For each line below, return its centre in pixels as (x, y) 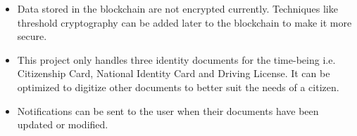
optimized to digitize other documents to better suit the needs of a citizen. (178, 87)
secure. (32, 36)
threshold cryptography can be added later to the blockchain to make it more (184, 22)
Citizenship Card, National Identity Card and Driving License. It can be (174, 73)
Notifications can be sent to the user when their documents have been (168, 110)
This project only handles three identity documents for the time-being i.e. (176, 59)
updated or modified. (63, 124)
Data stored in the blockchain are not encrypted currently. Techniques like (177, 8)
